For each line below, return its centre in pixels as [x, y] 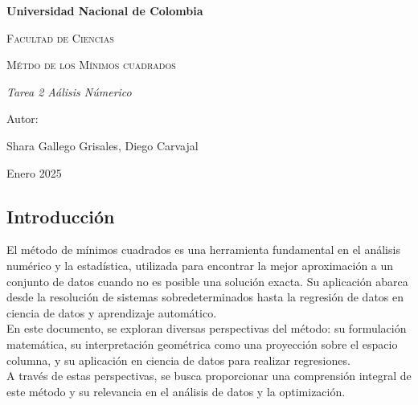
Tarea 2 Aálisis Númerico [69, 91]
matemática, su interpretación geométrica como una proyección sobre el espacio [202, 344]
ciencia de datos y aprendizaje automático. [112, 312]
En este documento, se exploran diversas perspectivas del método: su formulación [207, 328]
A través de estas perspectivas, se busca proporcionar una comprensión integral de [209, 376]
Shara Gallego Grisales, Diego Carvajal [102, 145]
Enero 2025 [34, 172]
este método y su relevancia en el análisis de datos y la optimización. [176, 391]
